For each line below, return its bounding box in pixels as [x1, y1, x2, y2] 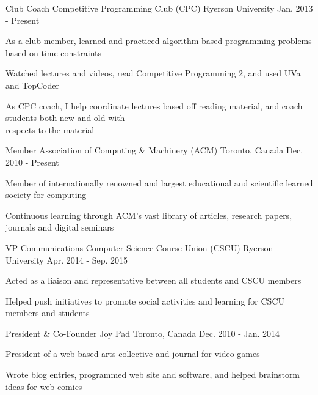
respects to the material [5, 123, 95, 136]
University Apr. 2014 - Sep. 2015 [5, 253, 128, 266]
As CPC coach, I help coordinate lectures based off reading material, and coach [5, 99, 303, 112]
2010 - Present [5, 155, 59, 168]
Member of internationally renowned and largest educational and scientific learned [5, 176, 313, 189]
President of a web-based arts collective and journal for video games [5, 347, 260, 360]
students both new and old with [5, 111, 125, 124]
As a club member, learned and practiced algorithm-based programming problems [5, 34, 312, 47]
